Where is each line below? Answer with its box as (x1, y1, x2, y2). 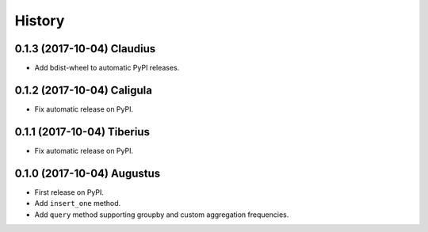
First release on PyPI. (34, 187, 105, 197)
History (14, 12, 65, 29)
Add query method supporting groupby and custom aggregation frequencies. (34, 210, 289, 219)
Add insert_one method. (34, 199, 121, 208)
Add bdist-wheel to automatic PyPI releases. (34, 63, 180, 73)
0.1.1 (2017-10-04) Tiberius (14, 125, 151, 139)
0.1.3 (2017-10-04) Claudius (14, 42, 156, 55)
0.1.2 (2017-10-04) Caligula (14, 83, 152, 97)
